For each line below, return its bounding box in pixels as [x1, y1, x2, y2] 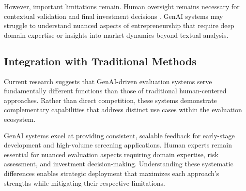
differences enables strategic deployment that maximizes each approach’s [4, 168, 219, 178]
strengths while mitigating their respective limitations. [4, 177, 165, 188]
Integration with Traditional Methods [4, 53, 197, 68]
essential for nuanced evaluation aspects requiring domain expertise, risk [4, 149, 218, 159]
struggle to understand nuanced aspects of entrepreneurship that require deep [4, 20, 234, 30]
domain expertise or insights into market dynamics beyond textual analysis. [4, 29, 229, 40]
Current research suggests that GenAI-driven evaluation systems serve [4, 76, 212, 86]
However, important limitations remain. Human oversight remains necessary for [4, 1, 240, 11]
